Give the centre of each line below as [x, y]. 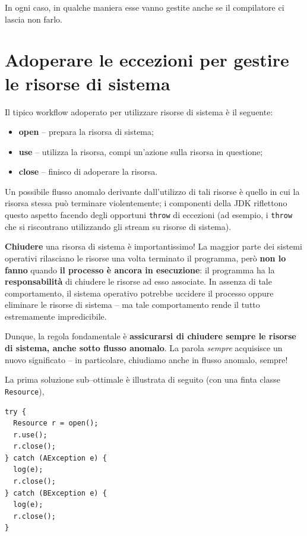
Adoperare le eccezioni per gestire [147, 60]
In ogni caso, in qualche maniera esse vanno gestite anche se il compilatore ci [145, 7]
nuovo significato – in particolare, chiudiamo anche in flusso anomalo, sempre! [146, 359]
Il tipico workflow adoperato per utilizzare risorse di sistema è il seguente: [139, 111]
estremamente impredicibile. [56, 316]
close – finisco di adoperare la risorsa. [88, 171]
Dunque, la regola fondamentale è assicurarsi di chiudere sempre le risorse [151, 336]
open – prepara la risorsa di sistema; [86, 132]
